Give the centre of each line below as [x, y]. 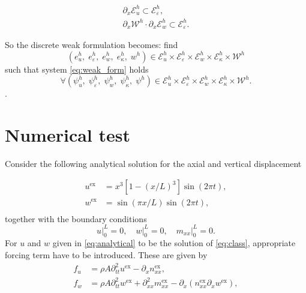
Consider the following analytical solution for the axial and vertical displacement [153, 163]
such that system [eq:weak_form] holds [77, 69]
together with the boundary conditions [76, 218]
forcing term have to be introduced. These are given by [106, 255]
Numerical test [67, 134]
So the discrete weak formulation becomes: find [91, 44]
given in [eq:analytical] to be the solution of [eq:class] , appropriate [174, 243]
